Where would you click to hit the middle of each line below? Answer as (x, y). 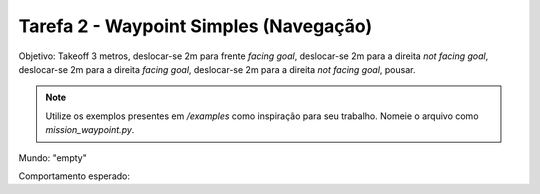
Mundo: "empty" (52, 157)
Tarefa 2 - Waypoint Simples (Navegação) (195, 26)
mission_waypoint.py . (90, 130)
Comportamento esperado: (74, 176)
